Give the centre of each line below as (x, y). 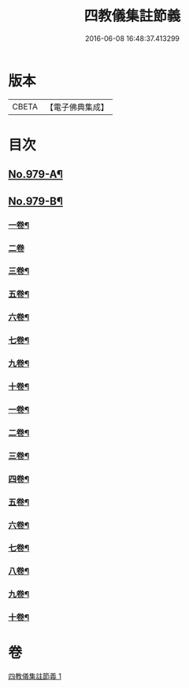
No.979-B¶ (35, 201)
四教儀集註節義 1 (35, 676)
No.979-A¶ (35, 174)
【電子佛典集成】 (77, 107)
